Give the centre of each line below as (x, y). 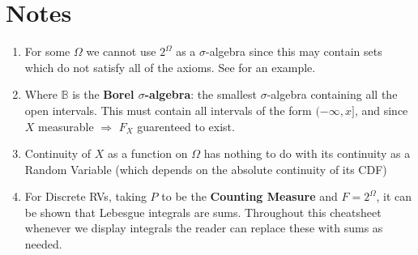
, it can (394, 196)
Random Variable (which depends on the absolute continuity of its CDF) (206, 169)
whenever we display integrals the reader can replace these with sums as (204, 228)
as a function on (148, 153)
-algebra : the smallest (201, 94)
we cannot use (121, 51)
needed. (43, 244)
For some (47, 51)
